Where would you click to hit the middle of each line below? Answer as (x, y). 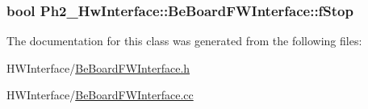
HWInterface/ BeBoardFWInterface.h (98, 67)
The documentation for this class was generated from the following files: (184, 41)
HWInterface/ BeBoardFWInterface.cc (100, 95)
